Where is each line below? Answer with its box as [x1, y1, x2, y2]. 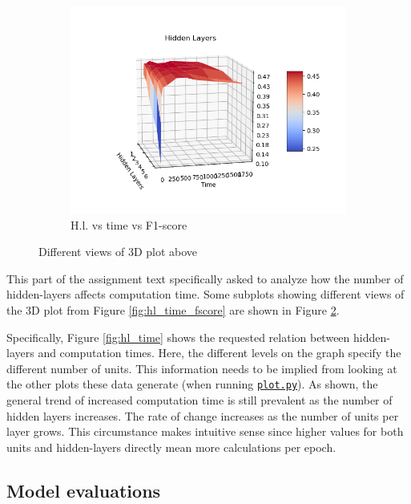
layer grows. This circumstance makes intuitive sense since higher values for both [6, 423, 404, 440]
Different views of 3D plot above [38, 243, 198, 260]
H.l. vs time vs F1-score [71, 216, 187, 233]
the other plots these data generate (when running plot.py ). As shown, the [6, 376, 378, 392]
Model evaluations [6, 478, 161, 502]
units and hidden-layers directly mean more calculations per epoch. [6, 438, 336, 455]
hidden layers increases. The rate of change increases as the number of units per [6, 407, 399, 424]
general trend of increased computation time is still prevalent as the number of [6, 392, 393, 408]
